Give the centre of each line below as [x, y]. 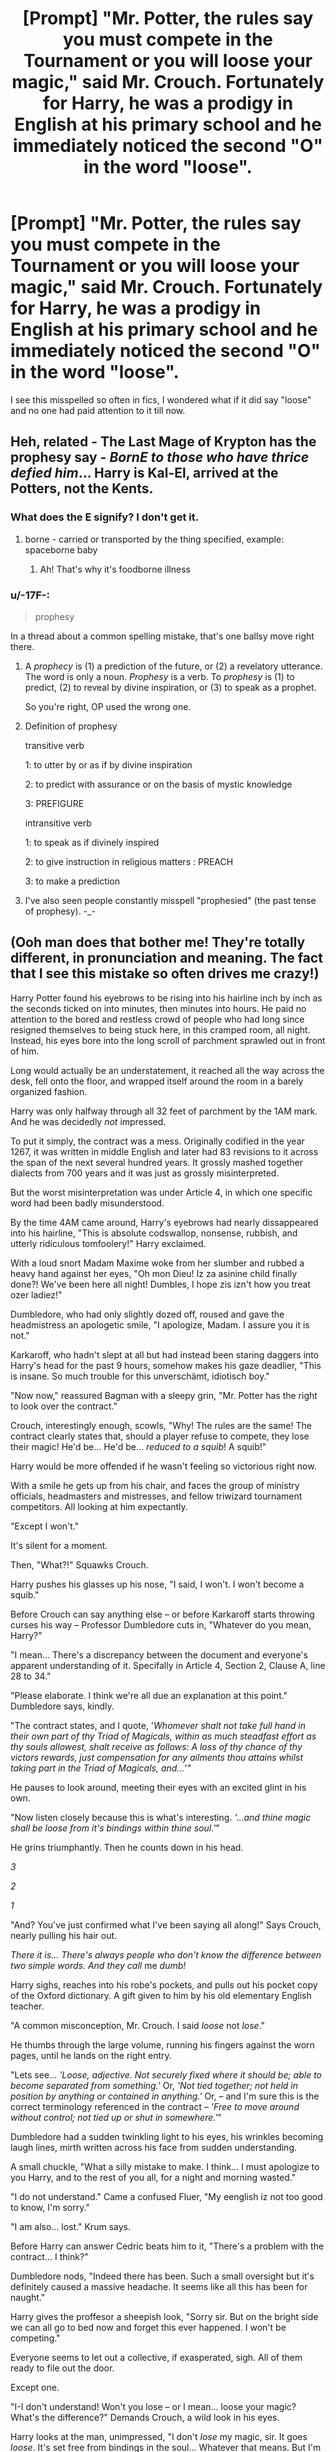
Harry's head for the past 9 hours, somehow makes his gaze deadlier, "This [166, 1365]
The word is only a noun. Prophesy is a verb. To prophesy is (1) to [159, 676]
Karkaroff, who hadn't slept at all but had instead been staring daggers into [165, 1354]
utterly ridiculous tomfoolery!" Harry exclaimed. [108, 1243]
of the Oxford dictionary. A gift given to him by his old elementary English [161, 1995]
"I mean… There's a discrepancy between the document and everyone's [159, 1654]
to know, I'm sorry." [50, 2207]
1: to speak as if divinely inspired [92, 842]
